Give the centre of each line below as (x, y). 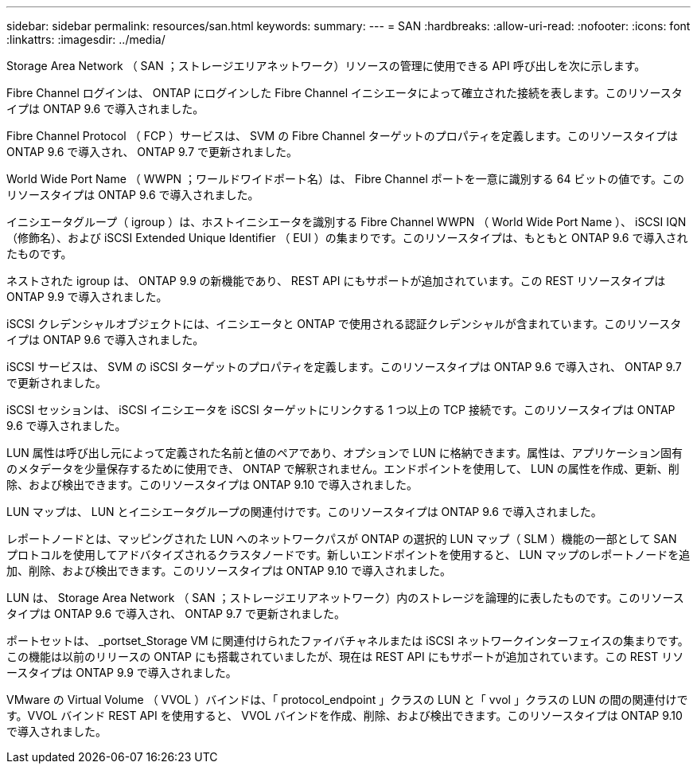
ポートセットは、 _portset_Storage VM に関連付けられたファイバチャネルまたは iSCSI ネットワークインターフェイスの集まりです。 (348, 641)
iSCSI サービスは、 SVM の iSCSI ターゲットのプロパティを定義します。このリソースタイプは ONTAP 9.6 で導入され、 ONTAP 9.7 (344, 367)
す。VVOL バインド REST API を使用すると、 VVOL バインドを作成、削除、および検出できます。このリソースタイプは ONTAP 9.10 (345, 715)
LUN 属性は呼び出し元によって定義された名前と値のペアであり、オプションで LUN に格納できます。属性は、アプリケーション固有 (345, 453)
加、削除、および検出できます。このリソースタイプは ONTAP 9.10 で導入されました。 (229, 571)
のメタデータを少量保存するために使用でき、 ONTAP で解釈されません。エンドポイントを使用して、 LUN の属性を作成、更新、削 (343, 469)
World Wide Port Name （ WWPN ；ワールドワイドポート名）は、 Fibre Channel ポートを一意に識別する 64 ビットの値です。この (345, 179)
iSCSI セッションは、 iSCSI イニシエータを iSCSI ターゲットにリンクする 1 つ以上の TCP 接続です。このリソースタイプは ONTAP (341, 410)
